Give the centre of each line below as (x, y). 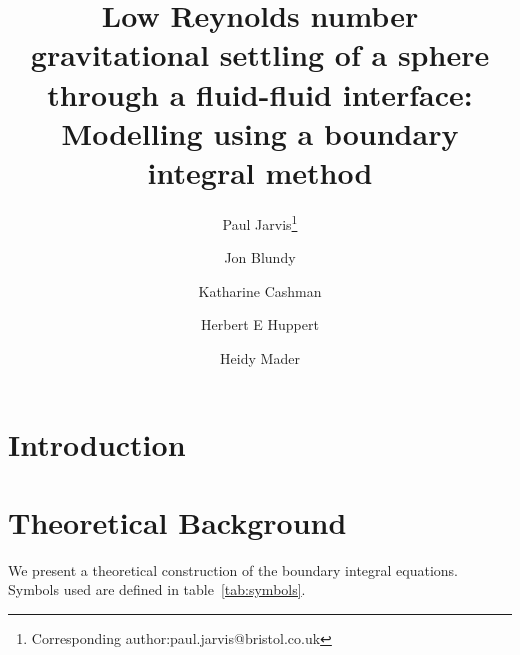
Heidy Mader (260, 357)
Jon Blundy (260, 257)
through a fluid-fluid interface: (260, 93)
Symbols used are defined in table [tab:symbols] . (157, 589)
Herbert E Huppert (260, 324)
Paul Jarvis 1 (260, 222)
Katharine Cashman (260, 290)
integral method (260, 171)
